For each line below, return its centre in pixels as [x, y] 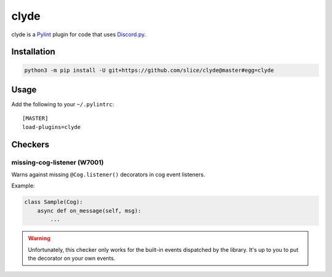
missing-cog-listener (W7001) [57, 162]
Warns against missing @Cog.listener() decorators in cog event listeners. [108, 174]
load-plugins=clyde [52, 127]
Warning [39, 238]
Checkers [30, 144]
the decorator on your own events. [72, 258]
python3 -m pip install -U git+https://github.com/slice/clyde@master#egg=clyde [149, 70]
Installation [33, 52]
